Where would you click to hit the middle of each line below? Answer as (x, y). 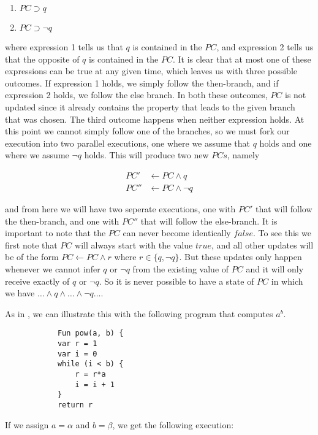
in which (287, 281)
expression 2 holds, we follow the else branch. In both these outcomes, (136, 95)
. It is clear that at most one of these (242, 59)
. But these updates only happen (240, 257)
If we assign (27, 424)
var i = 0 (77, 354)
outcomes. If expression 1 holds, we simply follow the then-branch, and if (142, 83)
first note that (31, 244)
